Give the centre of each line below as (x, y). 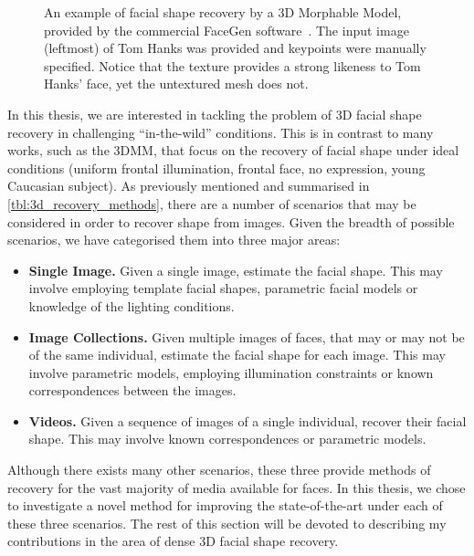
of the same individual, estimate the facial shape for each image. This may (237, 355)
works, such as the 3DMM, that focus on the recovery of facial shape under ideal (233, 150)
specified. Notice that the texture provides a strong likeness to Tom (232, 65)
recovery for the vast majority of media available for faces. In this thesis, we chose (237, 487)
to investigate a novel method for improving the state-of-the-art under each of (225, 505)
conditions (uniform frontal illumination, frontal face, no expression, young (216, 168)
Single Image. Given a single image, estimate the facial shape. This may (236, 270)
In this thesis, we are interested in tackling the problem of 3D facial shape (215, 114)
